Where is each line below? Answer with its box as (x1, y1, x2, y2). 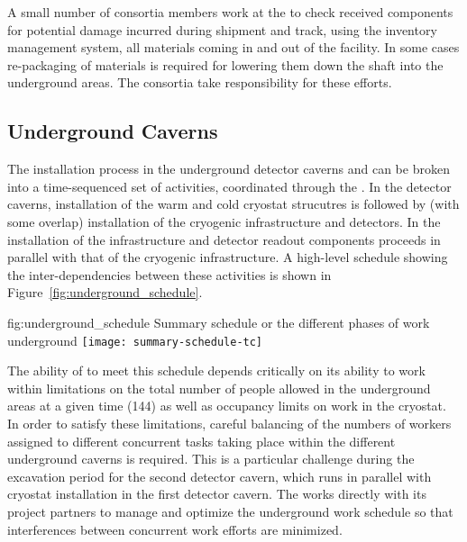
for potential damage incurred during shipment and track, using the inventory (7, 20, 437, 39)
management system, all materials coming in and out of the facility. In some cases (7, 38, 460, 57)
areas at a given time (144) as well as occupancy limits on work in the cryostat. (7, 396, 446, 415)
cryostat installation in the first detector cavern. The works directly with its (7, 484, 426, 503)
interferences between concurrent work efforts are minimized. (7, 519, 343, 538)
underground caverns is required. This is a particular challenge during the (7, 449, 415, 468)
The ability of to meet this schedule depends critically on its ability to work (7, 361, 426, 380)
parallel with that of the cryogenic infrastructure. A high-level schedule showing (7, 248, 448, 266)
